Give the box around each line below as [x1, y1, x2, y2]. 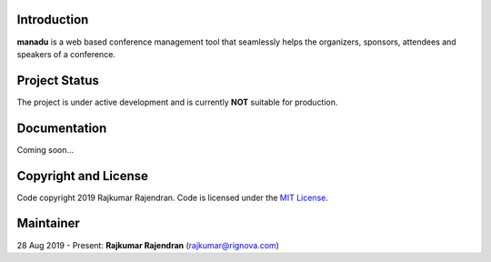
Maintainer [16, 216, 81, 231]
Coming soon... [16, 144, 75, 155]
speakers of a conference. [16, 48, 115, 59]
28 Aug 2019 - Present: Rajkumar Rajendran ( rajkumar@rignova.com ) [16, 239, 279, 250]
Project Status [16, 73, 100, 88]
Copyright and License [16, 168, 149, 184]
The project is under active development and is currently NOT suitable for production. [16, 96, 338, 107]
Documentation [16, 120, 107, 136]
